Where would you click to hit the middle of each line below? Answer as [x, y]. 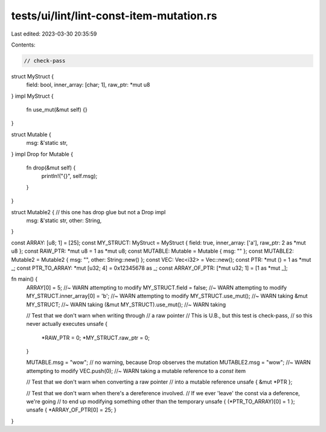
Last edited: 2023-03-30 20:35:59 [54, 34]
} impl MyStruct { [32, 96]
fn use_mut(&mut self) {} [57, 110]
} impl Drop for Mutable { [42, 154]
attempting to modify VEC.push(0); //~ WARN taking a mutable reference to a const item [136, 370]
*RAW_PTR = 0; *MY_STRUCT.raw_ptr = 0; [96, 337]
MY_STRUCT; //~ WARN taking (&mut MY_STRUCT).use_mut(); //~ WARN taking [126, 304]
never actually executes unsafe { [67, 324]
